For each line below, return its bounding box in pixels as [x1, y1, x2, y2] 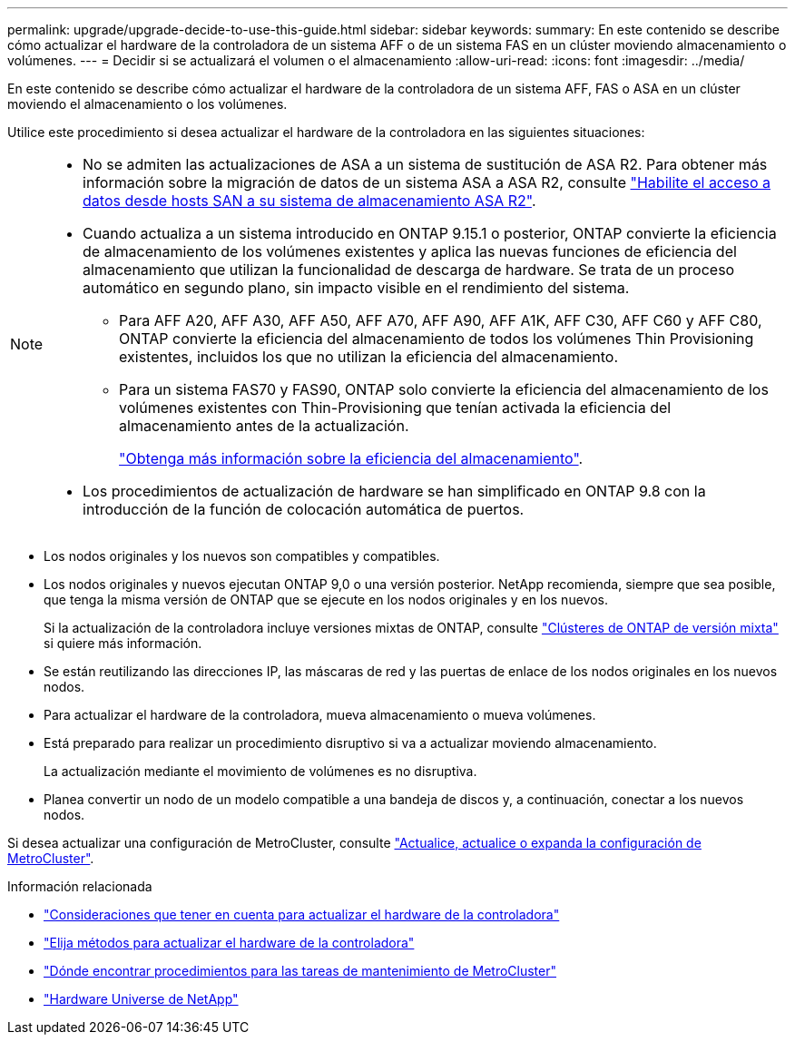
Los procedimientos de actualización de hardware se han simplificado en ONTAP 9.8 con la [83, 482, 706, 500]
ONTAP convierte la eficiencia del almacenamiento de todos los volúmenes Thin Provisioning [119, 329, 754, 348]
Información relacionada [7, 879, 152, 894]
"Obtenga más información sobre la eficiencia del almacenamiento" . [119, 449, 584, 467]
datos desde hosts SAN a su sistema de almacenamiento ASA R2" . [83, 192, 536, 210]
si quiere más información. [44, 635, 202, 651]
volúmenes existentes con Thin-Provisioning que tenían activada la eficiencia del [119, 398, 672, 417]
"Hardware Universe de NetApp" [44, 991, 239, 1007]
